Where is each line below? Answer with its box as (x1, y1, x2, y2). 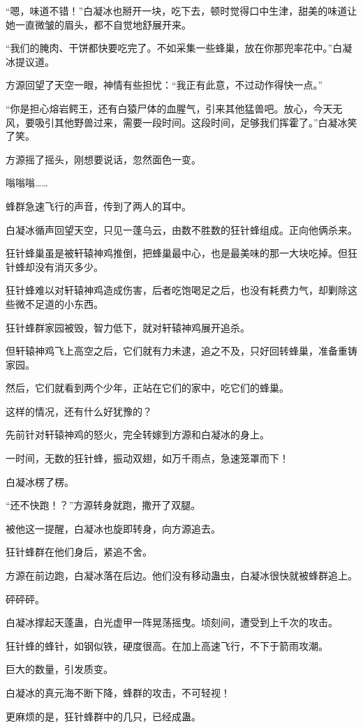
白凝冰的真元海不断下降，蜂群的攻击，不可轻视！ (6, 685, 230, 699)
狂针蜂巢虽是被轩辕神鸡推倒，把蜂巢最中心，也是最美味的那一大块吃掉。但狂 (6, 246, 357, 260)
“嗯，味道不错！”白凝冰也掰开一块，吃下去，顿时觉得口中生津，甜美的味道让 (6, 3, 357, 17)
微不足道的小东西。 (15, 296, 103, 311)
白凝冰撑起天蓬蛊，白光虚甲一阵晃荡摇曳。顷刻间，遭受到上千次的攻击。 (6, 615, 338, 630)
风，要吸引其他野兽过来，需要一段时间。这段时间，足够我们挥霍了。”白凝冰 (6, 114, 348, 129)
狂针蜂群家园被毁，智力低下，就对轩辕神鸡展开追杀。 (6, 320, 250, 334)
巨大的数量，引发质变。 (6, 662, 113, 676)
